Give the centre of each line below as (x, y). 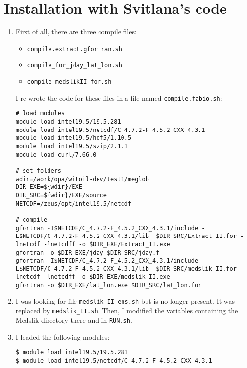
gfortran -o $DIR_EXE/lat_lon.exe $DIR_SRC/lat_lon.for (109, 285)
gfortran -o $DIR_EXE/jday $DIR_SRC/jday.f (87, 252)
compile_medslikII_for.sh (69, 82)
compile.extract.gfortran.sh (74, 49)
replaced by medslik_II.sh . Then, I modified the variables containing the (127, 310)
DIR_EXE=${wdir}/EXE (49, 187)
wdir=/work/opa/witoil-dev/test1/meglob (82, 179)
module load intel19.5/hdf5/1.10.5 (74, 138)
